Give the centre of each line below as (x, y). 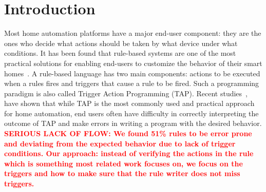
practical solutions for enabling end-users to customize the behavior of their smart (133, 63)
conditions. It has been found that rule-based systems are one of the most (120, 53)
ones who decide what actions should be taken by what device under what (121, 43)
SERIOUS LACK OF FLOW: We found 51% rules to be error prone (128, 133)
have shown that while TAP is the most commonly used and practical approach (129, 103)
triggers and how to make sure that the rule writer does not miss (122, 173)
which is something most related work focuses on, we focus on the (123, 163)
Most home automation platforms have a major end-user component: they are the (133, 33)
